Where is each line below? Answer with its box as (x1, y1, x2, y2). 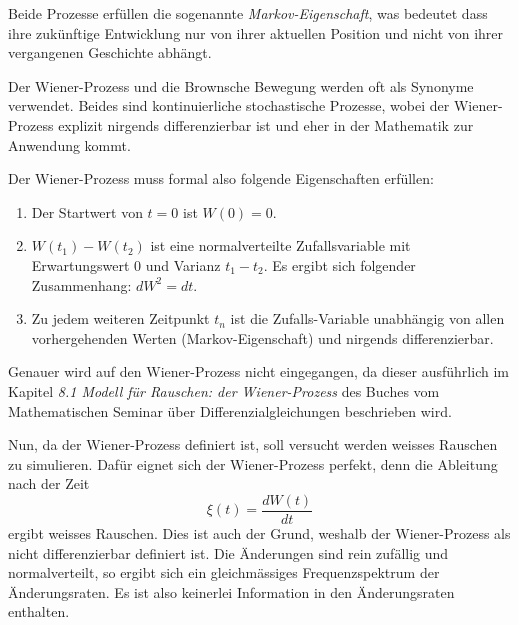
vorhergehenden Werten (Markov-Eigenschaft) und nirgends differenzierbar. (31, 327, 494, 348)
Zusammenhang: (31, 274, 132, 295)
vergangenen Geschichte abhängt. (8, 42, 212, 63)
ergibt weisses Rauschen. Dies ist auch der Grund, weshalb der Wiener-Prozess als (8, 522, 511, 543)
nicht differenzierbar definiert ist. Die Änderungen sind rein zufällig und (8, 542, 449, 563)
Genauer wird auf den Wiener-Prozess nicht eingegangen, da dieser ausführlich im (8, 361, 509, 382)
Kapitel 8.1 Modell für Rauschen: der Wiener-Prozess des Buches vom (8, 380, 440, 401)
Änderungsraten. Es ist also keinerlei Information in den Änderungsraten (8, 581, 455, 602)
